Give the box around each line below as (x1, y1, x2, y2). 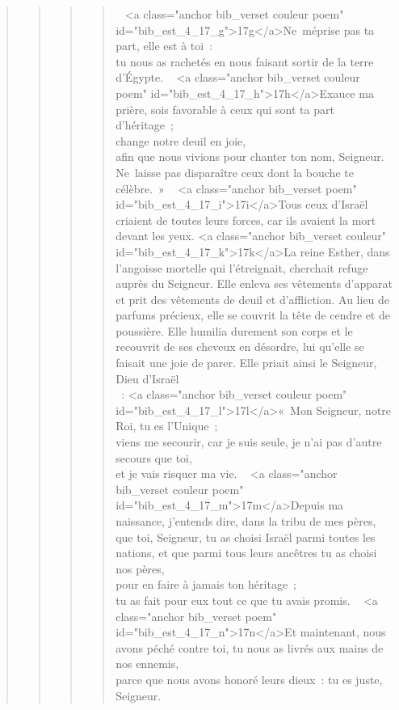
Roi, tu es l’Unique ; (115, 417, 218, 434)
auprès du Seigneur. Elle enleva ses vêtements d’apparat (115, 275, 393, 292)
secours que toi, (115, 449, 192, 466)
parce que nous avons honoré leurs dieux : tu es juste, (115, 670, 383, 687)
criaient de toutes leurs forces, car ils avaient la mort (115, 211, 376, 228)
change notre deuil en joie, (115, 132, 246, 149)
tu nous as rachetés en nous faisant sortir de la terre (115, 53, 374, 70)
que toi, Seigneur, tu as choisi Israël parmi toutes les (115, 528, 376, 545)
